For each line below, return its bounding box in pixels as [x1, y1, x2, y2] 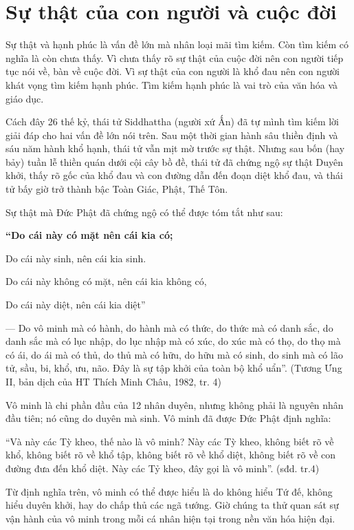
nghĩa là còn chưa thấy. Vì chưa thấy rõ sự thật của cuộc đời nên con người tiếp [5, 50, 344, 65]
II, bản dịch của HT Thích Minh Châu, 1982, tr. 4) [5, 374, 221, 388]
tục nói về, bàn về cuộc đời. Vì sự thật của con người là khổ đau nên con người [5, 64, 340, 78]
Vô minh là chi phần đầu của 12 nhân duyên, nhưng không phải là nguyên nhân [5, 397, 344, 412]
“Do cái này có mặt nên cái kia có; [5, 228, 173, 242]
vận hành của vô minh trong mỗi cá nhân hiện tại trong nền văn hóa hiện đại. [5, 511, 335, 525]
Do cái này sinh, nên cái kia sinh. [5, 251, 146, 265]
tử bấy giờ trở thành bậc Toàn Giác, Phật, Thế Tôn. [5, 182, 228, 196]
